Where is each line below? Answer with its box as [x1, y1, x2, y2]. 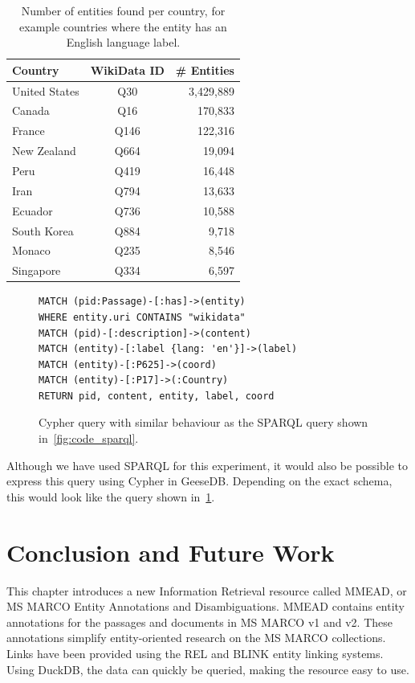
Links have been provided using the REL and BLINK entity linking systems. [6, 644, 384, 661]
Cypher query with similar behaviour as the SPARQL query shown [39, 414, 368, 431]
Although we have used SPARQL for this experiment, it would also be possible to [6, 456, 408, 473]
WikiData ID [90, 61, 165, 78]
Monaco [12, 242, 51, 259]
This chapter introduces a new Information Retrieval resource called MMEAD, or [6, 582, 407, 599]
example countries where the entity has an [19, 18, 227, 35]
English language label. [66, 34, 181, 51]
